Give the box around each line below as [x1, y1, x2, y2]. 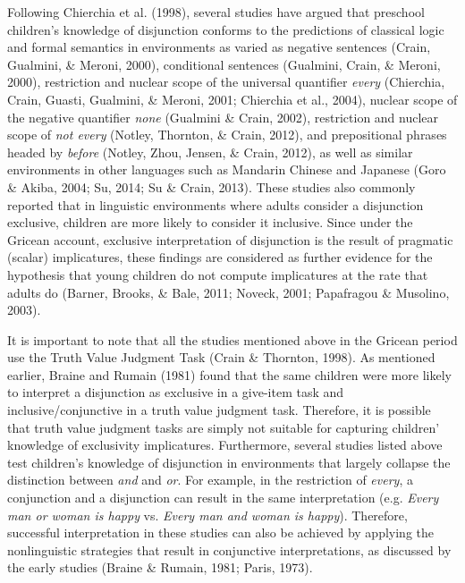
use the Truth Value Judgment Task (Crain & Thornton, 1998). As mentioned [7, 348, 435, 367]
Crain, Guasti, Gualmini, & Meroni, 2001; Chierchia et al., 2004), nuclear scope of [7, 89, 458, 108]
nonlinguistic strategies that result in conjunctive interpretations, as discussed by [7, 540, 452, 559]
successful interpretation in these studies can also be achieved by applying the [7, 523, 434, 542]
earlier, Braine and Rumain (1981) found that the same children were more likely [7, 365, 452, 384]
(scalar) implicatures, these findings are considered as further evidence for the [7, 248, 433, 266]
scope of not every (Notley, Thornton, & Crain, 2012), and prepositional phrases [7, 125, 447, 144]
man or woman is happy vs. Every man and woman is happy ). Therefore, [7, 505, 408, 524]
